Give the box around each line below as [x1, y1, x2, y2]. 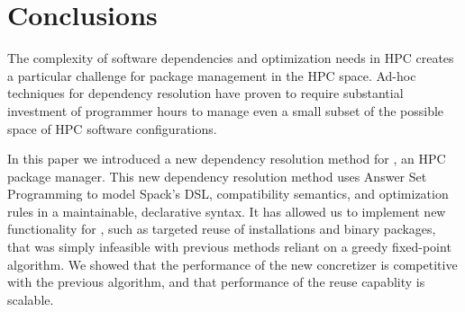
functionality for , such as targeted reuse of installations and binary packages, [7, 219, 436, 238]
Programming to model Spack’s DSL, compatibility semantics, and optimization [7, 184, 449, 203]
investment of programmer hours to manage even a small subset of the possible [7, 101, 444, 120]
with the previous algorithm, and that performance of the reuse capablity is [7, 272, 425, 291]
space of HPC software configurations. [7, 119, 217, 138]
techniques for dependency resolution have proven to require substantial [7, 84, 404, 103]
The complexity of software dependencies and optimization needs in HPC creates [7, 49, 454, 67]
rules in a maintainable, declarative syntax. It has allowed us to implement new [7, 201, 446, 220]
